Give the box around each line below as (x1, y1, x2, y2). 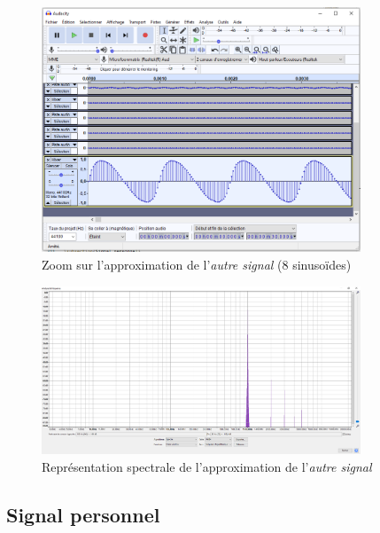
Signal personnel (6, 500, 160, 528)
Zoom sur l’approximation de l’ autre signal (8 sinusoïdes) (42, 255, 352, 274)
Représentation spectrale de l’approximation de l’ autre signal (42, 457, 372, 475)
